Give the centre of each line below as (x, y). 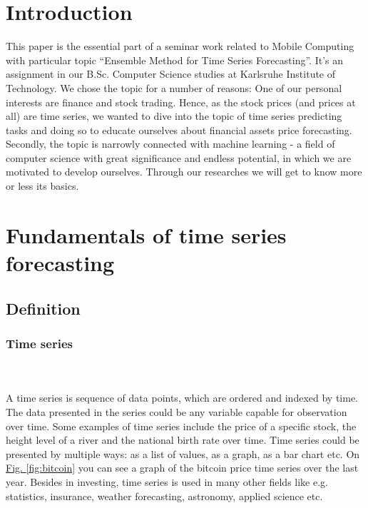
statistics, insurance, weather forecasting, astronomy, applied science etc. (164, 496)
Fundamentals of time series (146, 234)
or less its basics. (42, 186)
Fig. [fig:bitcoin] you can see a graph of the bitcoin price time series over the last (182, 468)
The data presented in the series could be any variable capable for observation (177, 412)
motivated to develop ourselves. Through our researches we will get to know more (184, 172)
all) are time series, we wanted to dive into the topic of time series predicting (174, 116)
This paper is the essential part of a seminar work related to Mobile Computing (180, 46)
